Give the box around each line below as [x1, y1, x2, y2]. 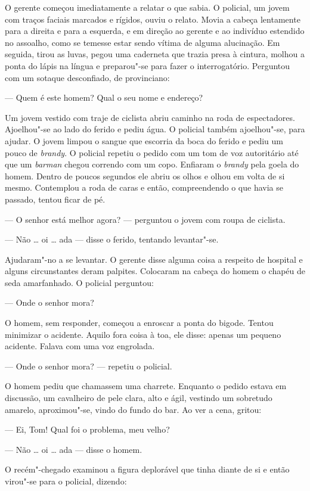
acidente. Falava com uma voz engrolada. [5, 340, 155, 352]
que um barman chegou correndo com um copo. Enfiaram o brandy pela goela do [5, 158, 299, 170]
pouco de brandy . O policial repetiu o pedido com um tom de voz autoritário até [5, 146, 299, 159]
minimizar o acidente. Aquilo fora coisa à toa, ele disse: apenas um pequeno [5, 328, 281, 340]
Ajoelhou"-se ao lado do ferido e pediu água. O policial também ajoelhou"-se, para [5, 123, 305, 135]
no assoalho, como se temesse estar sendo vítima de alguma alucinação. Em [5, 36, 280, 48]
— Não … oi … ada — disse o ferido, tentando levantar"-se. [5, 233, 219, 245]
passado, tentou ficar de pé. [5, 192, 106, 205]
